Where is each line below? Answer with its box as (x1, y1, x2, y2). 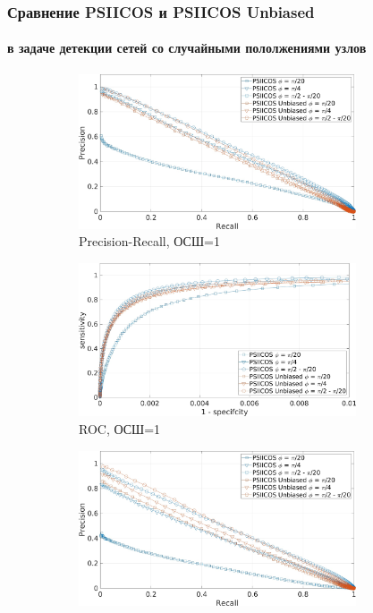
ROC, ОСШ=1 (79, 419, 161, 438)
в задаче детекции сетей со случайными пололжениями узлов (7, 38, 367, 57)
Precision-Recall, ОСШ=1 (79, 232, 220, 251)
